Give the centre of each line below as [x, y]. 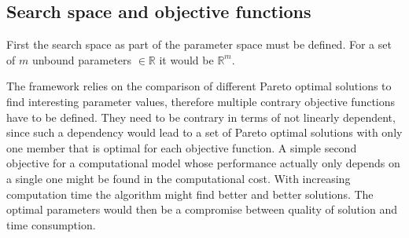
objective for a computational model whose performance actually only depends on [203, 163]
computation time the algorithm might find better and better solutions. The [190, 194]
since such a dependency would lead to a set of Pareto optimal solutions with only [204, 132]
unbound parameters [82, 59]
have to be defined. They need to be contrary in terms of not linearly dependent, [201, 117]
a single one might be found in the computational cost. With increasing [179, 178]
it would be [186, 59]
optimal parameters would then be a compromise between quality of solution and [202, 209]
